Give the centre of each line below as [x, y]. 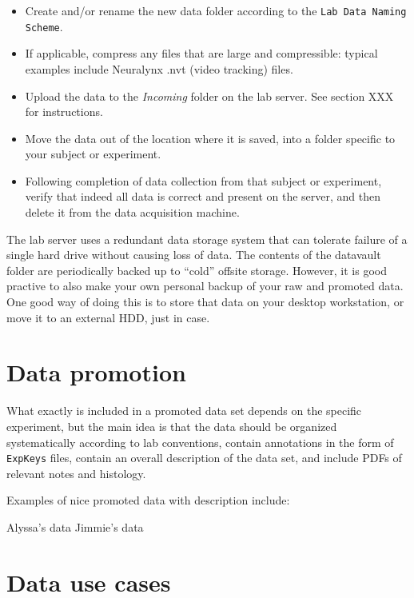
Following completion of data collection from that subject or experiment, [203, 180]
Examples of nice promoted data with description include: [148, 500]
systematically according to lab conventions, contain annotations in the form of [200, 442]
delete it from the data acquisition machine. [132, 212]
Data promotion [96, 372]
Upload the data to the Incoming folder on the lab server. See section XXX [209, 96]
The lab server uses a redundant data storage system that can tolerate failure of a [207, 239]
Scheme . [44, 26]
